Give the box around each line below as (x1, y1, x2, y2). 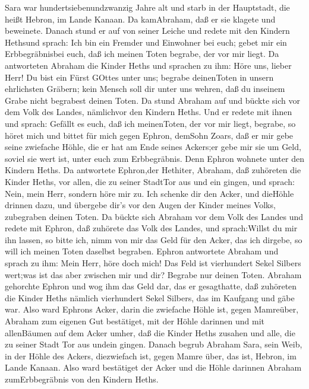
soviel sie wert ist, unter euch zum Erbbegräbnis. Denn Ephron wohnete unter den (5, 152, 304, 164)
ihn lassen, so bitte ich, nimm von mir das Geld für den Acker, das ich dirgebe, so (5, 233, 302, 245)
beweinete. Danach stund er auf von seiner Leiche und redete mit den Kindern (5, 24, 290, 37)
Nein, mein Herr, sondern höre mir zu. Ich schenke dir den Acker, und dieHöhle (5, 187, 294, 199)
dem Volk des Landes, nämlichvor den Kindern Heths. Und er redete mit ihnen (5, 106, 292, 118)
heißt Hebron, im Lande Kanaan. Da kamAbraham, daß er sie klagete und (5, 12, 276, 25)
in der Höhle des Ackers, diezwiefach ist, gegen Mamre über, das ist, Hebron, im (5, 349, 297, 362)
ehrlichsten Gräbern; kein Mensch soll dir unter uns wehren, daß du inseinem (5, 82, 285, 95)
